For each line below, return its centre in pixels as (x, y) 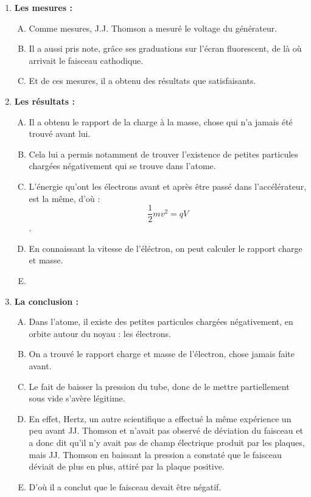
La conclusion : (47, 301)
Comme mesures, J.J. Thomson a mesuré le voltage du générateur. (153, 28)
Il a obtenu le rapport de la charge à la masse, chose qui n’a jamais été (161, 121)
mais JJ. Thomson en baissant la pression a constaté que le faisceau (155, 454)
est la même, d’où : (65, 198)
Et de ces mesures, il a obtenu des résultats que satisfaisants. (142, 81)
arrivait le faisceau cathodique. (86, 60)
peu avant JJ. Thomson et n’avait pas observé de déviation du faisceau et (166, 430)
